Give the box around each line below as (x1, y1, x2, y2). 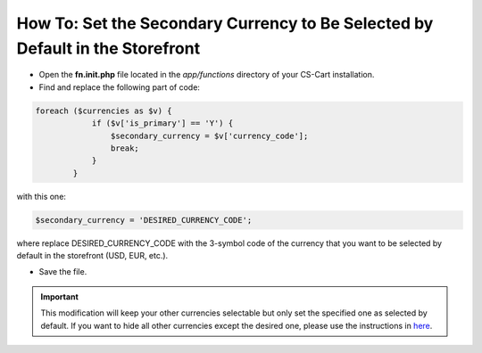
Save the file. (38, 267, 87, 277)
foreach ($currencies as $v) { (35, 105, 173, 116)
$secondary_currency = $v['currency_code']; (110, 130, 309, 141)
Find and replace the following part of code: (38, 81, 201, 93)
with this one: (16, 191, 67, 201)
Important (40, 291, 79, 302)
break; (110, 143, 140, 153)
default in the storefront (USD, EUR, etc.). (16, 250, 169, 261)
